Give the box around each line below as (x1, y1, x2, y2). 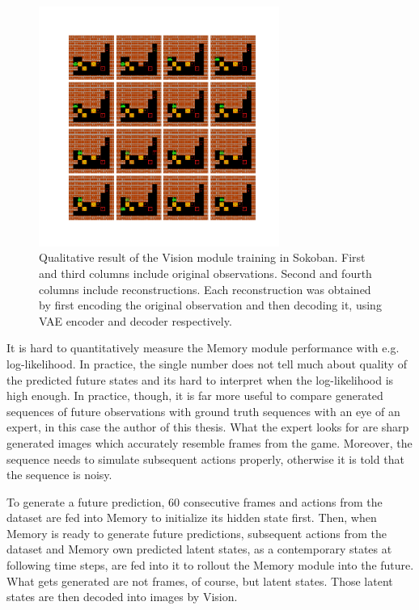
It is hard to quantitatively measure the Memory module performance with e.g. (6, 339, 400, 356)
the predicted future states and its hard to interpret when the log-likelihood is (6, 371, 394, 388)
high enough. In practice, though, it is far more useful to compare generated (6, 387, 383, 404)
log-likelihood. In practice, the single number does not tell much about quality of (6, 355, 407, 372)
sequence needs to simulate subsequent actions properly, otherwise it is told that (6, 450, 404, 467)
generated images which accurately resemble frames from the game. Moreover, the (6, 434, 413, 451)
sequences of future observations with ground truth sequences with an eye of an (6, 402, 400, 419)
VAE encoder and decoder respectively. (39, 312, 232, 329)
